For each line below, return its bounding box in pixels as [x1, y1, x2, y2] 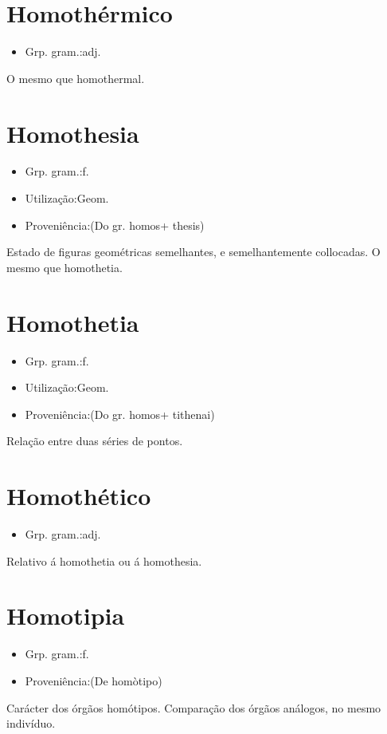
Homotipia [6, 599, 125, 632]
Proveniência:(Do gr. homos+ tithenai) [25, 405, 215, 422]
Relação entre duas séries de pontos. [6, 432, 183, 449]
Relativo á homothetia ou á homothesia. [6, 552, 202, 569]
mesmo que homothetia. [6, 258, 123, 275]
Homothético [6, 479, 151, 512]
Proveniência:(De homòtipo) [25, 672, 162, 689]
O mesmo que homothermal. [6, 69, 145, 86]
